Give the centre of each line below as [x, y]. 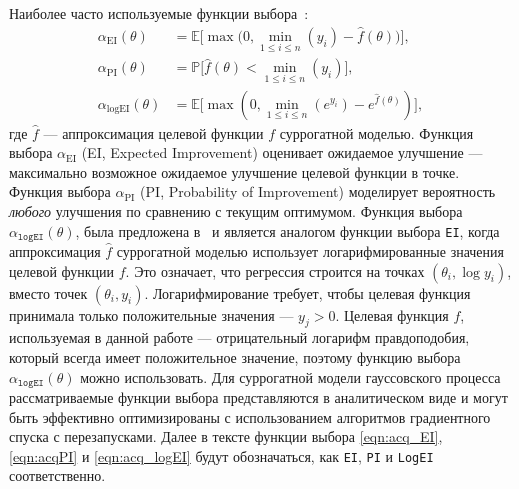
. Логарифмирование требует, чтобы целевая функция [307, 292]
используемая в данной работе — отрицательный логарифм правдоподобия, [239, 337]
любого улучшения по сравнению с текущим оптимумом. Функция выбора [236, 210]
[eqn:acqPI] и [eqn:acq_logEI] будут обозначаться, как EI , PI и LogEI [221, 455]
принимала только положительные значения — [151, 314]
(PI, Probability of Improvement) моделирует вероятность [318, 191]
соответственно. [57, 475]
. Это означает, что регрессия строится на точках [275, 270]
